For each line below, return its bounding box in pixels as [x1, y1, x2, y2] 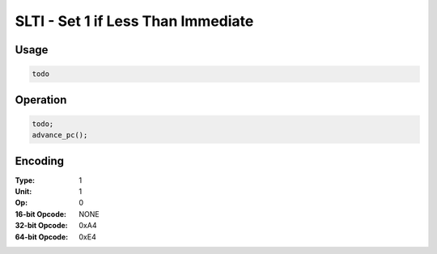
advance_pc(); [32, 130, 88, 140]
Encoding [15, 154, 65, 167]
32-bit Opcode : [15, 221, 68, 231]
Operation [15, 93, 67, 107]
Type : [15, 175, 36, 185]
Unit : [15, 187, 32, 197]
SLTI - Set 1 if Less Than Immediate [15, 12, 254, 30]
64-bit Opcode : [15, 231, 69, 242]
